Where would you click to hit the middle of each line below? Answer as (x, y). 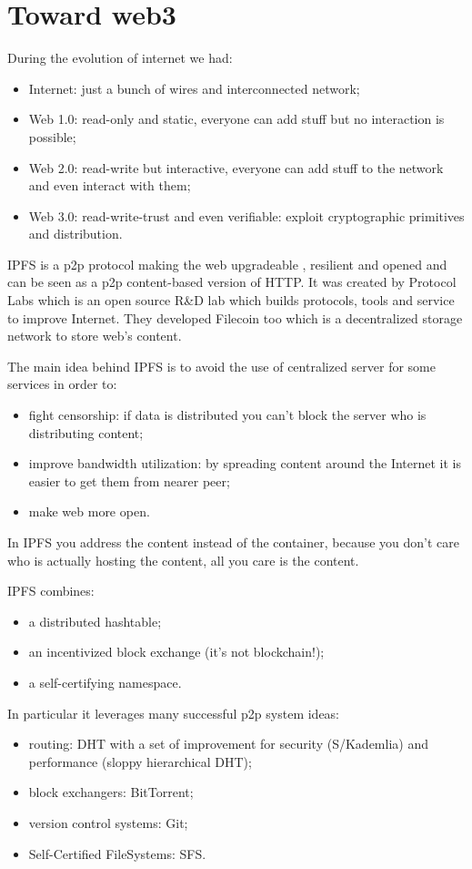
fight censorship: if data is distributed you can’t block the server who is (227, 415)
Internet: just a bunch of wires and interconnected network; (194, 88)
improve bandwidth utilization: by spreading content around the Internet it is (245, 463)
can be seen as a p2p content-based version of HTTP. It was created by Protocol (232, 282)
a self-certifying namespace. (105, 682)
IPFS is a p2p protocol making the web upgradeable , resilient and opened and (227, 264)
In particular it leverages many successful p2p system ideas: (174, 713)
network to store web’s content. (95, 336)
